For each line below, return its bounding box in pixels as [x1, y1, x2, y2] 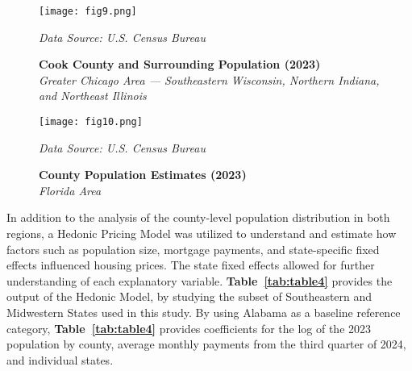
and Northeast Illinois [39, 87, 147, 104]
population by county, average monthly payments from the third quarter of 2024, [6, 336, 406, 352]
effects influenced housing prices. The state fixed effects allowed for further [6, 256, 375, 273]
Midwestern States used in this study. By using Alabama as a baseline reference [6, 304, 401, 321]
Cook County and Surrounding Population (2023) [39, 56, 321, 73]
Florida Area [39, 181, 102, 198]
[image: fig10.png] [39, 116, 143, 128]
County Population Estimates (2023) [39, 166, 247, 183]
